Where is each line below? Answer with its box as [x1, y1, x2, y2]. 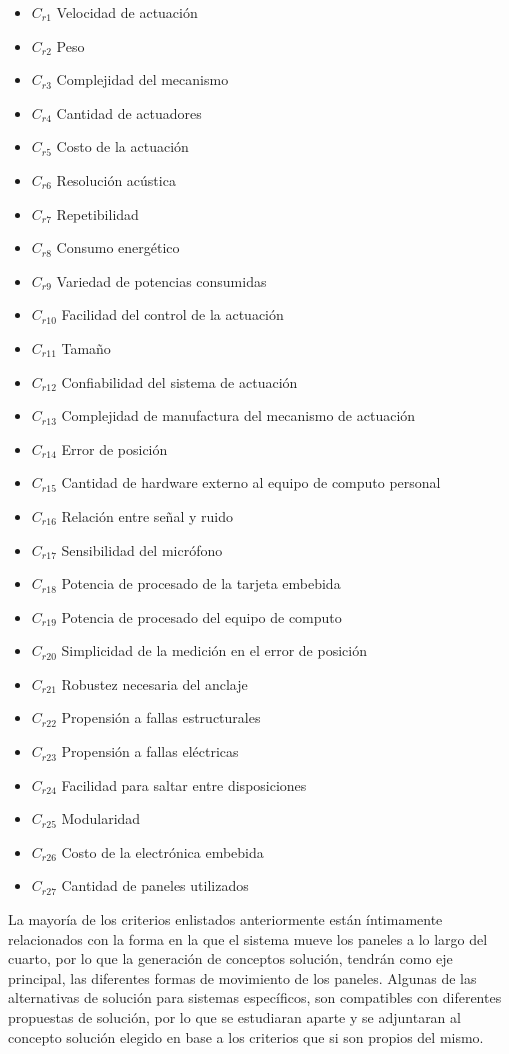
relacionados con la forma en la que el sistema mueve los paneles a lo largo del [8, 928, 488, 949]
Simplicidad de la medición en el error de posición [61, 640, 367, 661]
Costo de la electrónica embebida [61, 841, 264, 862]
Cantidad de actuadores [56, 102, 202, 123]
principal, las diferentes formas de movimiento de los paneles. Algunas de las [8, 967, 477, 988]
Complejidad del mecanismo [56, 69, 229, 90]
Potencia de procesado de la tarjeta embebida [61, 573, 341, 594]
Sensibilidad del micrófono [61, 539, 223, 560]
